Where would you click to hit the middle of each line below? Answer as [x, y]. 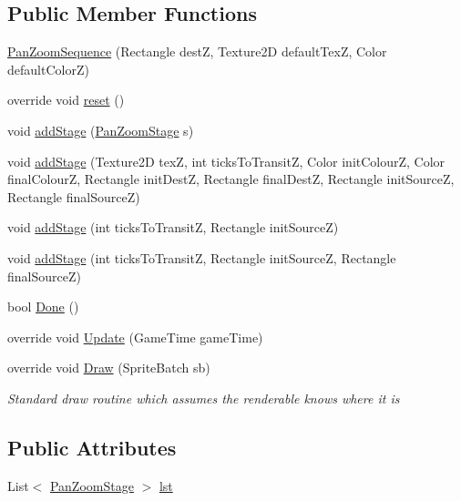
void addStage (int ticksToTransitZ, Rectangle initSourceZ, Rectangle [202, 257]
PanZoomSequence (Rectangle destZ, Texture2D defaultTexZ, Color [197, 51]
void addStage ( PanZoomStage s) [101, 130]
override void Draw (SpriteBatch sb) [109, 368]
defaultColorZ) [48, 69]
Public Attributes [92, 447]
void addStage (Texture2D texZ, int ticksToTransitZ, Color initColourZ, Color [226, 161]
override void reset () [66, 100]
